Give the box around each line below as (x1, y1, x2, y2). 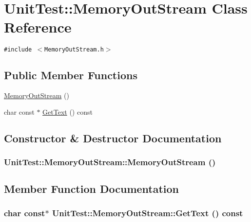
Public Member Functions (4, 68, 137, 83)
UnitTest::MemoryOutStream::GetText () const (52, 206, 243, 219)
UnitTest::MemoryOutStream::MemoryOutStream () (4, 156, 216, 168)
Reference (4, 17, 72, 37)
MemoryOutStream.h (44, 46, 104, 53)
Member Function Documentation (4, 181, 179, 196)
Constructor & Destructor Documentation (4, 130, 222, 145)
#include (4, 46, 32, 53)
